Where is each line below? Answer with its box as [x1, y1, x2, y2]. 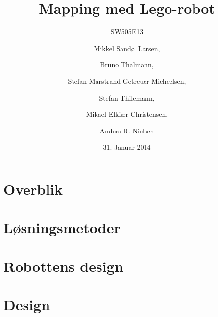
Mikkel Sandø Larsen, [94, 43, 160, 53]
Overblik [3, 179, 63, 199]
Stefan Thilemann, [99, 92, 155, 103]
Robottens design [3, 256, 123, 276]
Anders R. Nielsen [99, 125, 154, 135]
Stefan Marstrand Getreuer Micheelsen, [68, 76, 186, 86]
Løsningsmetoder [3, 217, 121, 238]
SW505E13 [110, 26, 144, 37]
